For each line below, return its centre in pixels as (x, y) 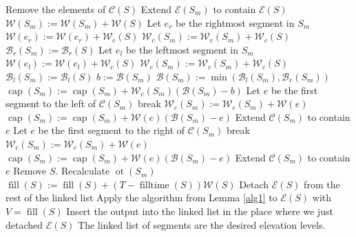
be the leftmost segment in (182, 49)
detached (24, 224)
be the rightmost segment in (235, 22)
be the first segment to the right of (112, 130)
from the (322, 184)
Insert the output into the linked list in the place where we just (200, 211)
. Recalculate (83, 171)
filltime (154, 185)
